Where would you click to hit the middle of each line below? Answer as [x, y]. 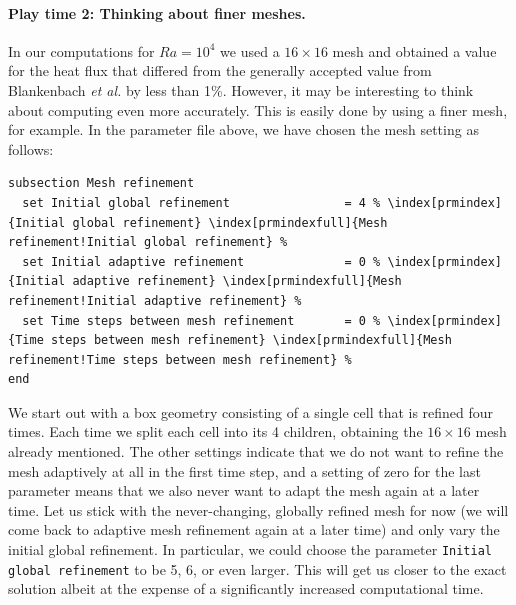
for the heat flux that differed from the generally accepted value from [220, 70]
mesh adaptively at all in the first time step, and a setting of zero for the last [244, 470]
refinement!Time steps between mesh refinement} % [180, 359]
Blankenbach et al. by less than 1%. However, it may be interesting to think [241, 89]
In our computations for [81, 50]
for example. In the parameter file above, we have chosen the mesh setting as [243, 129]
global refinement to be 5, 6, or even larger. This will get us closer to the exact [257, 568]
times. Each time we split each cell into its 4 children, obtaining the [215, 431]
